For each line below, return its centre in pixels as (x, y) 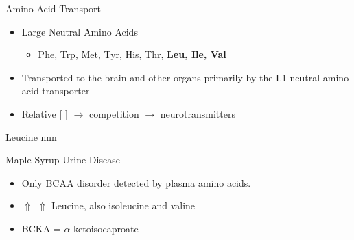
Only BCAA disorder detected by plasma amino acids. (136, 182)
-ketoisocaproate (104, 228)
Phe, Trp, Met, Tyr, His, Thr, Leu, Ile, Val (132, 54)
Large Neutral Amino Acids (80, 31)
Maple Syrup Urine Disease (63, 160)
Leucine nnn (31, 136)
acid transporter (56, 91)
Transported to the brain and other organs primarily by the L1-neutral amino (185, 77)
